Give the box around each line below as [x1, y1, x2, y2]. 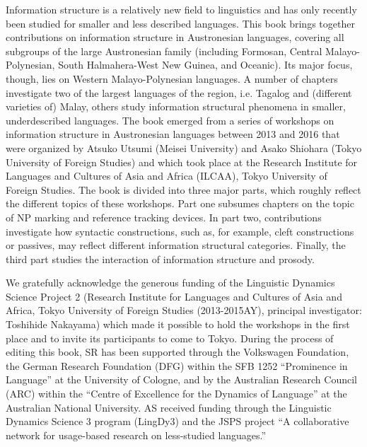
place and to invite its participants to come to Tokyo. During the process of [6, 330, 334, 345]
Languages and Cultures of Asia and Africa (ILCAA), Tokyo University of [6, 168, 327, 183]
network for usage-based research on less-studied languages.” [6, 427, 267, 442]
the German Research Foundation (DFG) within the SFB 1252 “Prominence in [6, 358, 348, 373]
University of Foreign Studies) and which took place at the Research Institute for [6, 154, 358, 169]
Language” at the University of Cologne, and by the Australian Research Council [6, 372, 357, 387]
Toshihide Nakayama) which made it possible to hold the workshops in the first [6, 317, 350, 332]
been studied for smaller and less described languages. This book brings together [6, 16, 355, 30]
